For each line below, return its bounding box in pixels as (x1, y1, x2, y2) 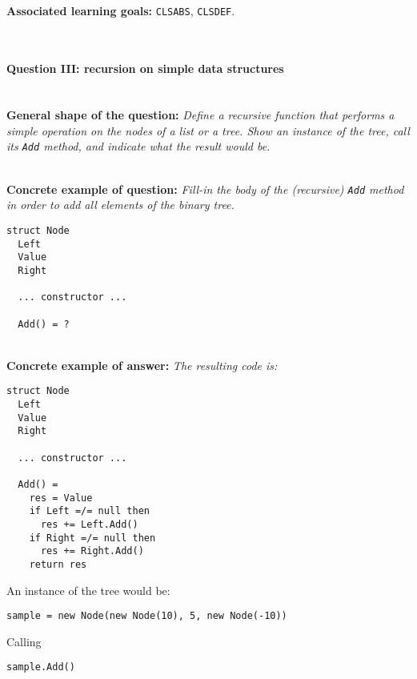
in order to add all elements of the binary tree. (6, 196, 235, 213)
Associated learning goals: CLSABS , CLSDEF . (6, 2, 235, 18)
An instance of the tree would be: (6, 581, 170, 598)
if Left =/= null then (29, 505, 150, 517)
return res (29, 558, 87, 570)
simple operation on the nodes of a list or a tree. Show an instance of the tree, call (6, 122, 410, 139)
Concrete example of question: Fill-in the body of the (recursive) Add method (6, 180, 404, 197)
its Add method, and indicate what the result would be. (6, 138, 271, 155)
